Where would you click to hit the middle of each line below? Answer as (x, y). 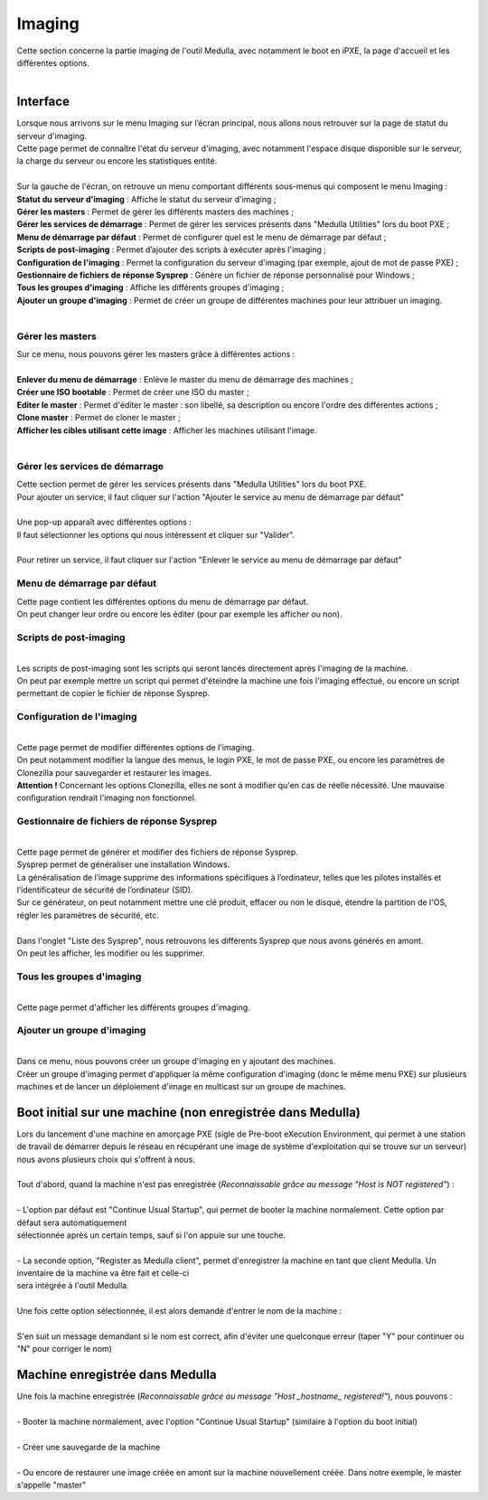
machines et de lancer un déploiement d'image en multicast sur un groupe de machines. (182, 1086)
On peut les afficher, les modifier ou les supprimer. (111, 953)
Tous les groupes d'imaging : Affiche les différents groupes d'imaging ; (150, 288)
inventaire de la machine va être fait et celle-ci (103, 1273)
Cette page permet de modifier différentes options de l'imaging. (136, 747)
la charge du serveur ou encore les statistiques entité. (117, 161)
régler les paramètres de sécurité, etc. (88, 915)
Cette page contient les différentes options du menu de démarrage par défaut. (163, 601)
